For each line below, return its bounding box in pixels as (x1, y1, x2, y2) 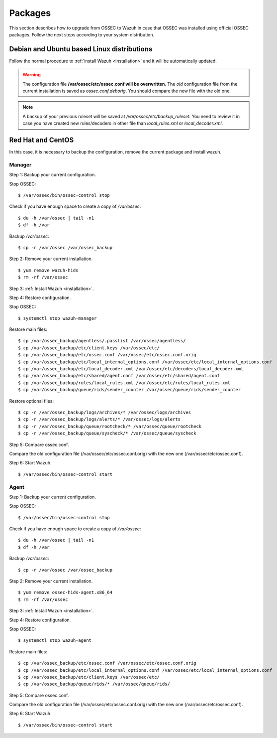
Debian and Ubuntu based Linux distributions (9, 45, 153, 53)
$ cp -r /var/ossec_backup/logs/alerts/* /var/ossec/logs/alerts (18, 417, 181, 422)
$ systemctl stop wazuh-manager (18, 315, 97, 321)
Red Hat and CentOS (9, 136, 74, 144)
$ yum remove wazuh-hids (18, 267, 79, 273)
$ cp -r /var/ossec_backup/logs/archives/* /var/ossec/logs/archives (18, 410, 191, 415)
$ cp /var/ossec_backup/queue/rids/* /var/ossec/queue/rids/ (18, 681, 170, 687)
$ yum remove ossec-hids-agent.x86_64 (18, 590, 113, 595)
